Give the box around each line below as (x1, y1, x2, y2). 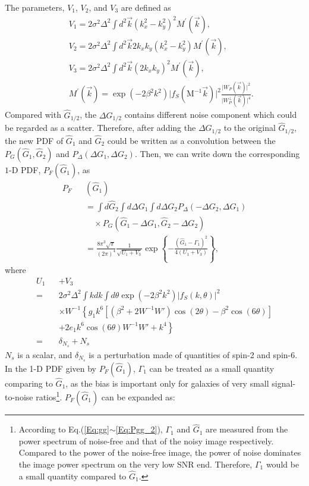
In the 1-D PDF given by (5, 362, 96, 374)
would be (266, 457, 299, 470)
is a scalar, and (17, 348, 72, 360)
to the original (223, 121, 276, 134)
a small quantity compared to (18, 469, 127, 482)
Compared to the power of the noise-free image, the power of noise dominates (18, 446, 301, 459)
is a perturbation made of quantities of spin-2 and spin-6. (89, 348, 298, 360)
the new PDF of (5, 134, 64, 146)
